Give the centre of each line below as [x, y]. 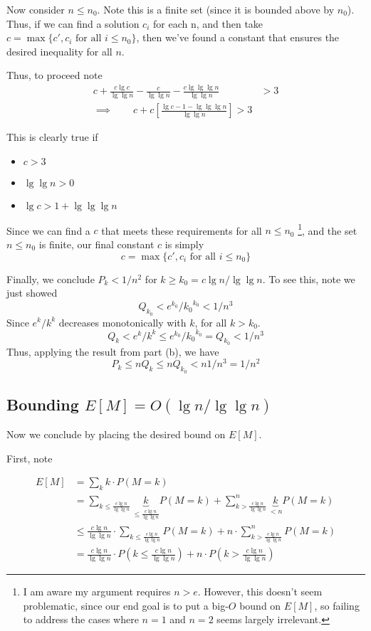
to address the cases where [81, 619]
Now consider [36, 9]
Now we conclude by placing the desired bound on [116, 434]
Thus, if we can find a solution [73, 23]
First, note [30, 458]
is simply [184, 244]
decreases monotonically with [122, 322]
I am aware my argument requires [97, 592]
